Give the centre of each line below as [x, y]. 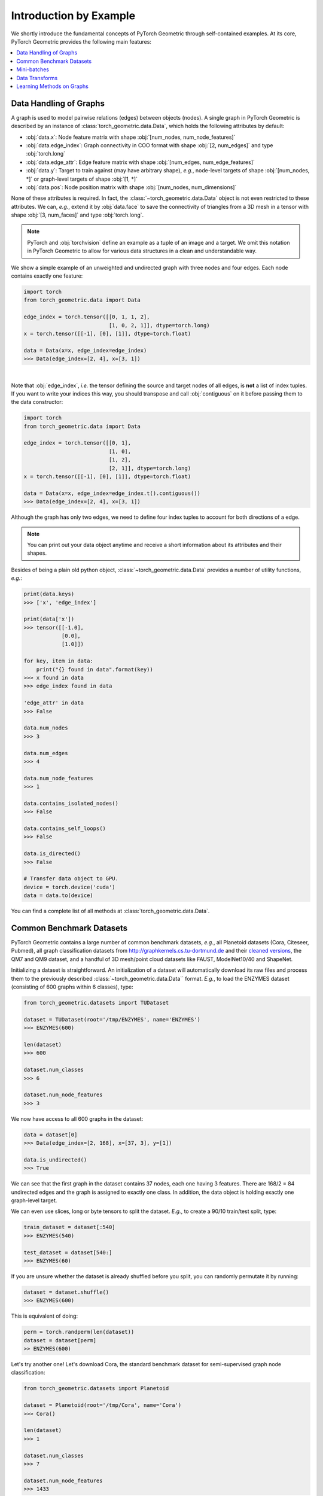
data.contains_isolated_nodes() [71, 803]
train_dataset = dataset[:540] [70, 1227]
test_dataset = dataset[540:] [68, 1252]
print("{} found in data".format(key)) [95, 669]
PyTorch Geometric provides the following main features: [81, 41]
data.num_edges [46, 753]
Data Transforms [37, 78]
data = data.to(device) [59, 896]
